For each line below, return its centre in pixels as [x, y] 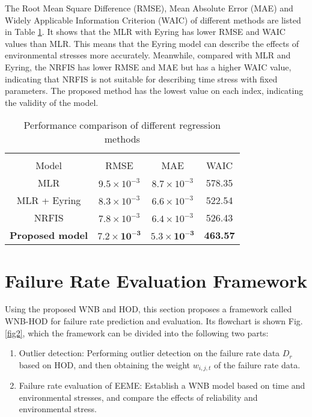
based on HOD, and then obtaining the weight [104, 364]
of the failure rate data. [257, 364]
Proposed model [49, 235]
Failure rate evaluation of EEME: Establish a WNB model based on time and [162, 385]
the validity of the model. [52, 102]
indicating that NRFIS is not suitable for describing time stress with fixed [141, 79]
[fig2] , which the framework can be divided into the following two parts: [137, 332]
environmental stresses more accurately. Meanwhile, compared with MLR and [148, 55]
